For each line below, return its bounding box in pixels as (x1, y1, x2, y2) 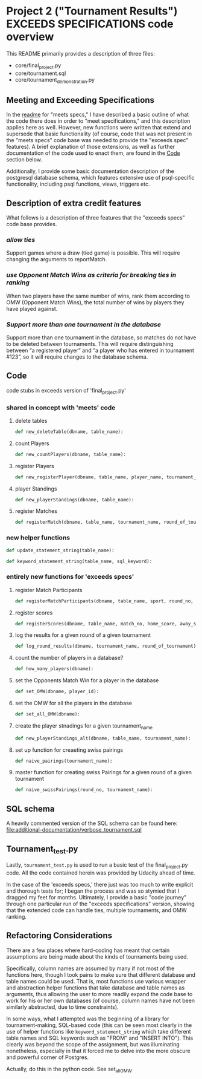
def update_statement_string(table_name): (6, 547, 115, 553)
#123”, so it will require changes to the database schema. (6, 353, 148, 360)
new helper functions (6, 533, 71, 542)
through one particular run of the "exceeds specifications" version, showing (6, 900, 195, 907)
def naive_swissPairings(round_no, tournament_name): (14, 787, 153, 793)
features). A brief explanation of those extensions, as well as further (6, 143, 175, 151)
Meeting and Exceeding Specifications (6, 95, 155, 105)
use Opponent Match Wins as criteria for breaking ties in (6, 271, 177, 279)
